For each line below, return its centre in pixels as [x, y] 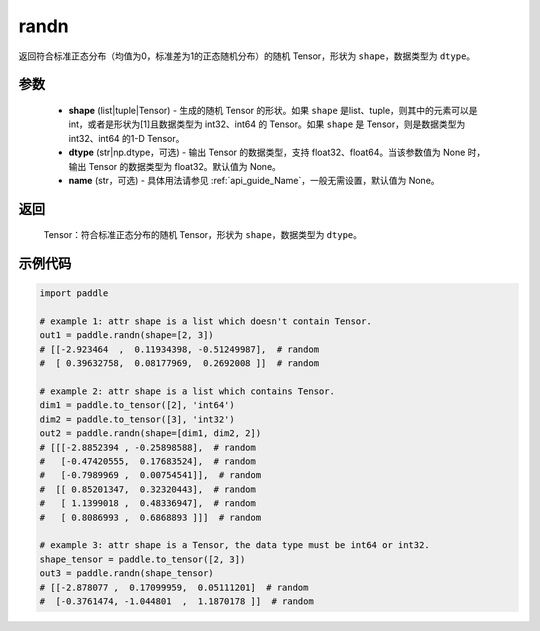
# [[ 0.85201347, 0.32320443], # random [148, 489]
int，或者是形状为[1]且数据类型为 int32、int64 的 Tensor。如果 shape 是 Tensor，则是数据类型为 [267, 124]
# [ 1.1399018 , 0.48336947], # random [148, 503]
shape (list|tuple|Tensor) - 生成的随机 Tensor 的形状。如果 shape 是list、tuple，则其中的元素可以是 [273, 110]
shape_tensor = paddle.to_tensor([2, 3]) [142, 559]
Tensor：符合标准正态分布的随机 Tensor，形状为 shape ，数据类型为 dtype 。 [202, 235]
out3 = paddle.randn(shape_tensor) [126, 573]
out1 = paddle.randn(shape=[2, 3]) [126, 335]
